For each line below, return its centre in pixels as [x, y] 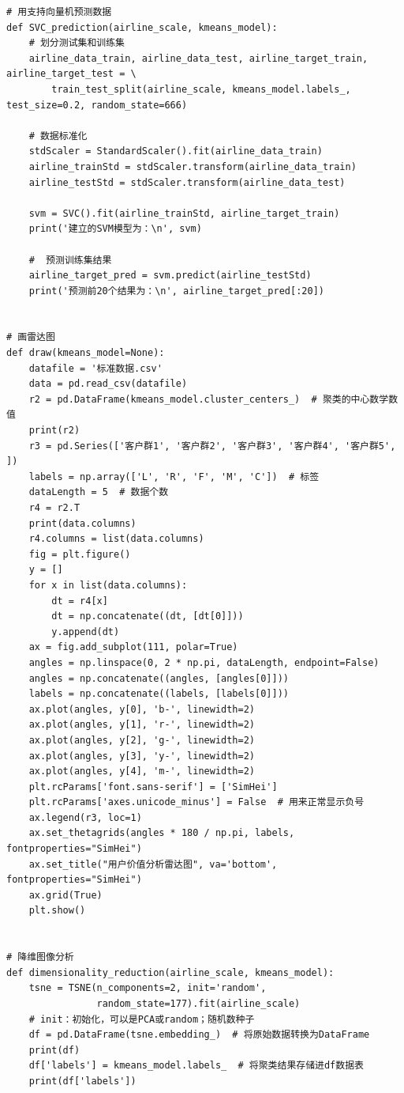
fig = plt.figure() [80, 554]
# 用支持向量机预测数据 [59, 12]
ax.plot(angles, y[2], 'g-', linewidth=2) [142, 740]
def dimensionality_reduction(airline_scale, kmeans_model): [170, 972]
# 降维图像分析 [40, 957]
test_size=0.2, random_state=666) [97, 105]
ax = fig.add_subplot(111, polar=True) [133, 647]
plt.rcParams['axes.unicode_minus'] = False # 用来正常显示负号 [196, 802]
